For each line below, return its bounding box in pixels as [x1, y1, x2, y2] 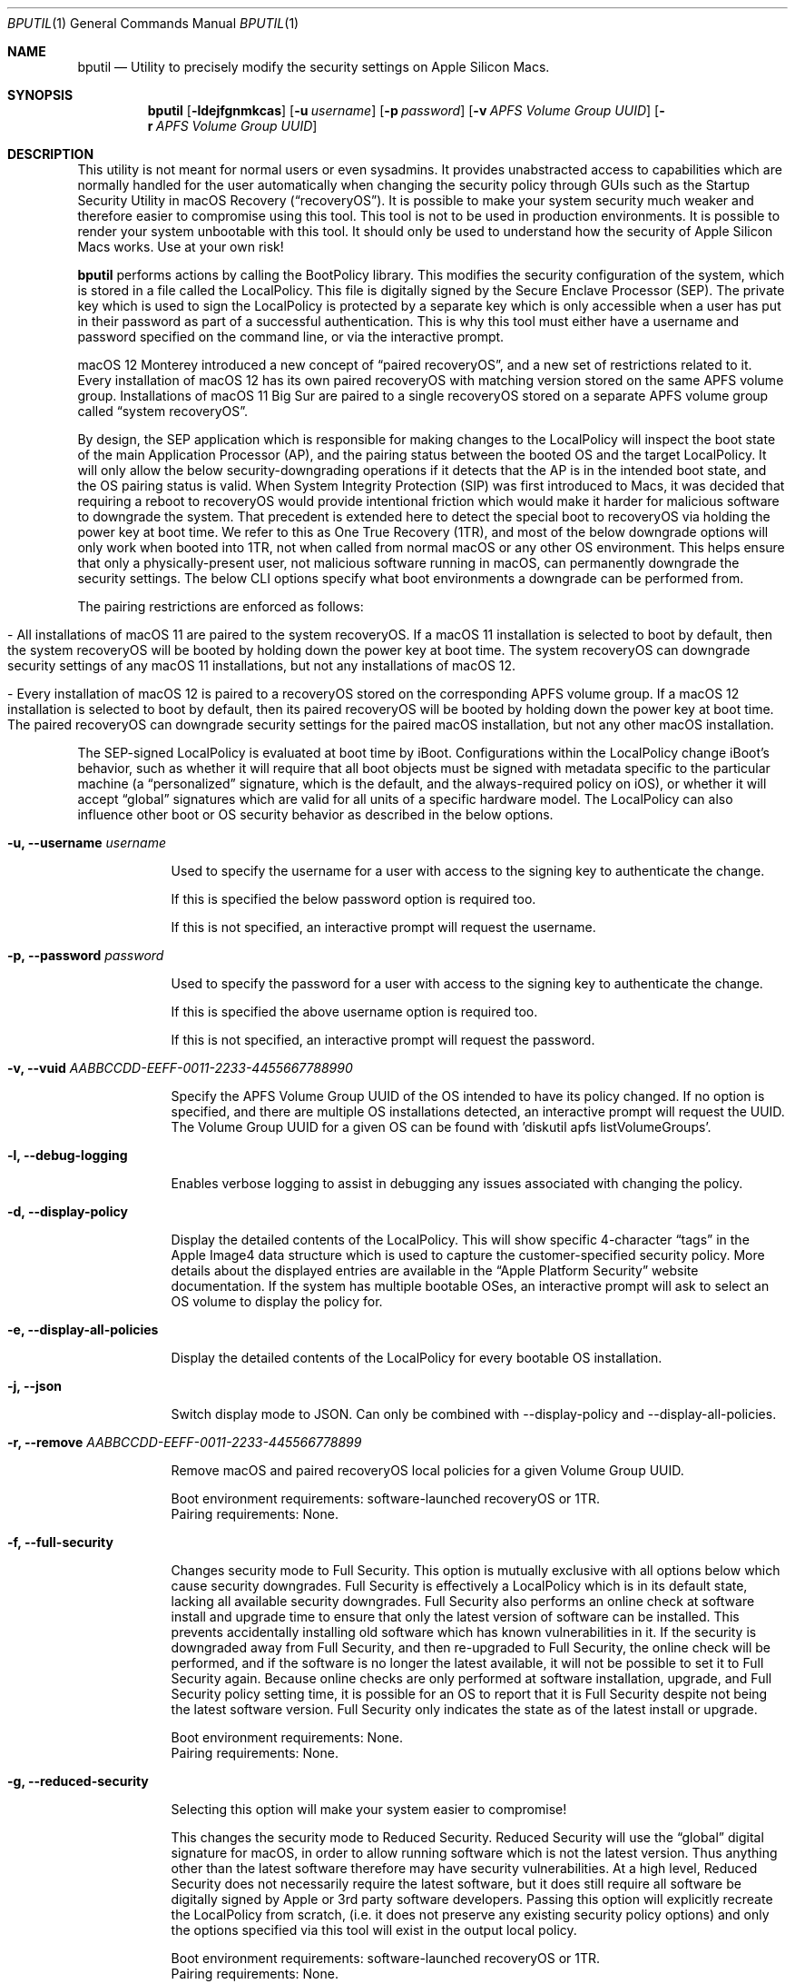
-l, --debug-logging [7, 1147, 128, 1163]
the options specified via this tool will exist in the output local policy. [171, 1922, 577, 1938]
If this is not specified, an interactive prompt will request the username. [171, 919, 596, 935]
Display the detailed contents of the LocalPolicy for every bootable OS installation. [171, 1350, 662, 1365]
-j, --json [7, 1378, 62, 1394]
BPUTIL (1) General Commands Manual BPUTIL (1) [7, 15, 299, 31]
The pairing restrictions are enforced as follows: [77, 599, 364, 614]
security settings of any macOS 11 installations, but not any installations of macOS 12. [7, 658, 516, 673]
